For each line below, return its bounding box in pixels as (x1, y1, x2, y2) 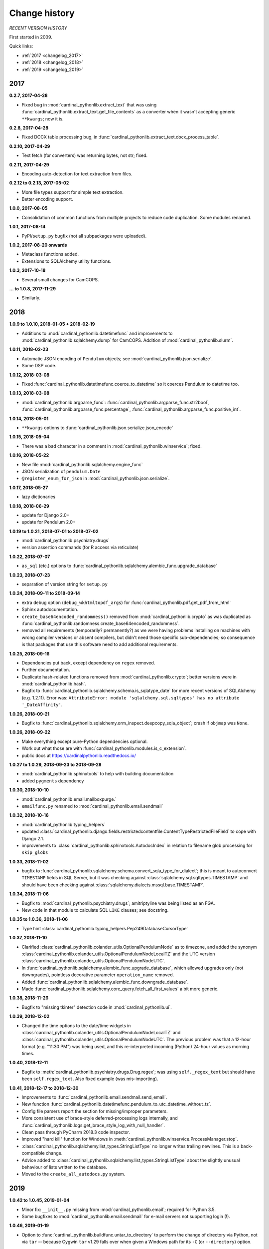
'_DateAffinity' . (21, 702, 63, 708)
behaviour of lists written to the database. (21, 1164, 107, 1170)
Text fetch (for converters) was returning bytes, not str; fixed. (21, 152, 148, 158)
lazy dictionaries (21, 494, 56, 500)
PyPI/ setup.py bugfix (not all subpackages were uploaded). (21, 233, 147, 239)
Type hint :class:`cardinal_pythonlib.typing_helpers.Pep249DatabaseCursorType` (21, 925, 188, 931)
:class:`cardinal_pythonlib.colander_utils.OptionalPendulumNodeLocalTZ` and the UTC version (21, 951, 215, 957)
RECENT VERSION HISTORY (9, 25, 67, 31)
